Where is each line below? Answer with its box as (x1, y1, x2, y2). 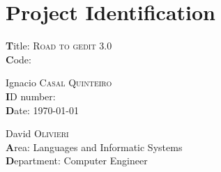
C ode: (6, 52, 31, 66)
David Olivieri (6, 126, 69, 141)
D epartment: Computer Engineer (6, 153, 148, 168)
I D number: (6, 88, 56, 103)
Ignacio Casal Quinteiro (6, 75, 112, 90)
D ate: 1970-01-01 (6, 102, 79, 117)
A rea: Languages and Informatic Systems (6, 139, 183, 154)
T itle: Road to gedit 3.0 (6, 38, 112, 53)
